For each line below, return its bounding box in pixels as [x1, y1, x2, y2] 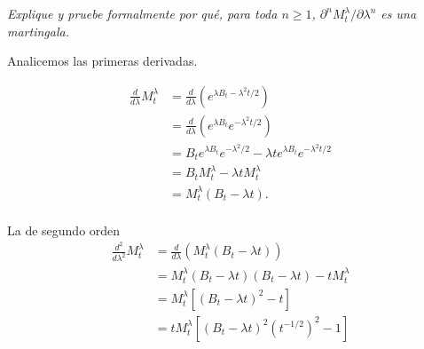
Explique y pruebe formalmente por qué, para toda [7, 4, 278, 22]
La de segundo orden [7, 220, 121, 239]
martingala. [7, 21, 69, 40]
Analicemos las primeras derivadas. [7, 52, 198, 70]
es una [381, 4, 417, 22]
